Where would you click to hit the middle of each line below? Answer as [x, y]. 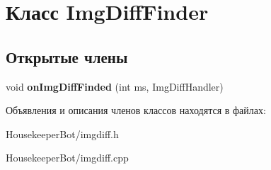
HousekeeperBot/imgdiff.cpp [67, 158]
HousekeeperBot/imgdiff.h [62, 134]
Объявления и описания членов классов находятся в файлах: [136, 110]
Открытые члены [67, 56]
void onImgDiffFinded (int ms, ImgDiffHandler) [115, 86]
